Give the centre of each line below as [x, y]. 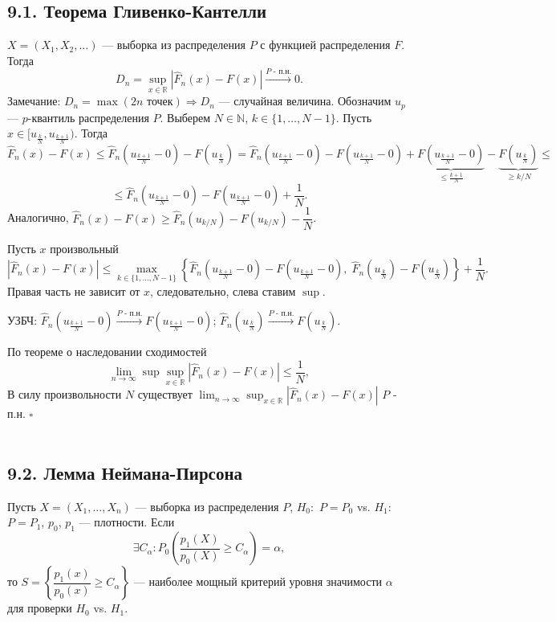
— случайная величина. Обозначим [305, 101]
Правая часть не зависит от [74, 291]
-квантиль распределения [88, 117]
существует [165, 394]
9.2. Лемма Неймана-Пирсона [125, 472]
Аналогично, [38, 217]
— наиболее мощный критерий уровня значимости [258, 581]
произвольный [84, 249]
